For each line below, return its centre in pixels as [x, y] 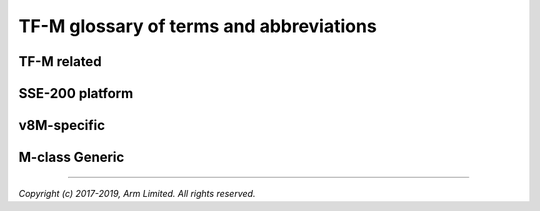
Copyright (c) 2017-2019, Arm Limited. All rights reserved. [137, 193]
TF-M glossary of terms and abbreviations [197, 26]
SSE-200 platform [76, 93]
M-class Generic [71, 157]
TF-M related [60, 61]
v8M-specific [61, 125]
